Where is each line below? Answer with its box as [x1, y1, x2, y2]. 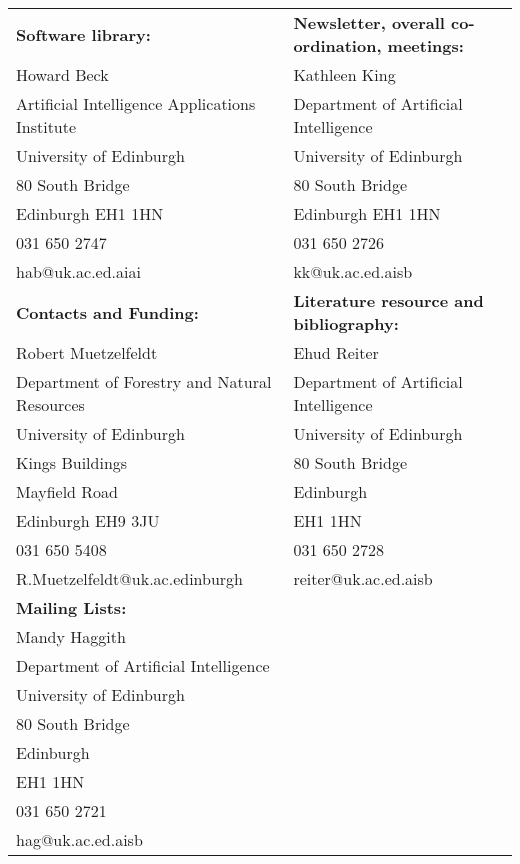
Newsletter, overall [293, 11, 445, 34]
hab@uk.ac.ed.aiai [16, 260, 141, 283]
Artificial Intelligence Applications [16, 92, 256, 115]
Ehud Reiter [293, 341, 379, 364]
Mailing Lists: [16, 596, 127, 619]
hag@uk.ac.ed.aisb [16, 828, 143, 851]
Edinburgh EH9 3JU [16, 509, 160, 532]
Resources [16, 393, 85, 416]
